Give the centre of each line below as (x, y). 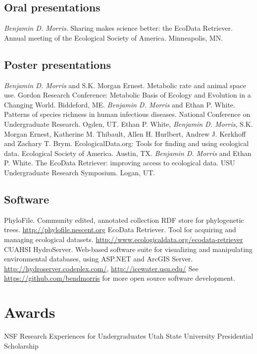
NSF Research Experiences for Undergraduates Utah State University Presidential (129, 336)
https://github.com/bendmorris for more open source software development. (120, 278)
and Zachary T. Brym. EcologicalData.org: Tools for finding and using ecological (127, 143)
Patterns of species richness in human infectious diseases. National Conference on (127, 114)
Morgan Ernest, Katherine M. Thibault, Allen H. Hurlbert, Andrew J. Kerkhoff (125, 133)
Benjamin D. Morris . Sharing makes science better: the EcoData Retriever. (118, 28)
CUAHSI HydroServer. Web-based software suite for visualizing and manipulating (128, 249)
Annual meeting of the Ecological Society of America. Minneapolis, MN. (114, 37)
